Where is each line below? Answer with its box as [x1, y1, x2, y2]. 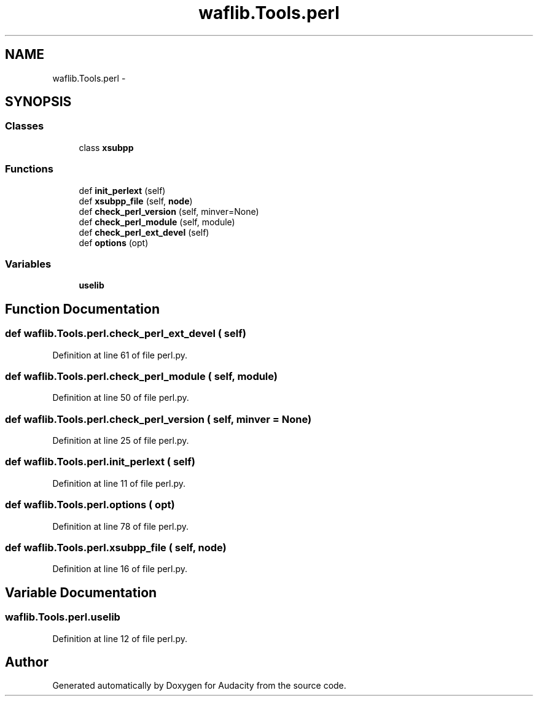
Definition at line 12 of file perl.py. [52, 633, 187, 644]
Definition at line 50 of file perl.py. [52, 392, 189, 403]
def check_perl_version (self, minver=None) [79, 206, 259, 217]
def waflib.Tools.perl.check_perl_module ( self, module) [5, 370, 278, 382]
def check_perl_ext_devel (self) [79, 227, 209, 238]
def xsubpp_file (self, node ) [79, 195, 193, 206]
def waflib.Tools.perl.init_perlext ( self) [5, 455, 195, 468]
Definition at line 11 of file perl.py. [52, 478, 186, 489]
